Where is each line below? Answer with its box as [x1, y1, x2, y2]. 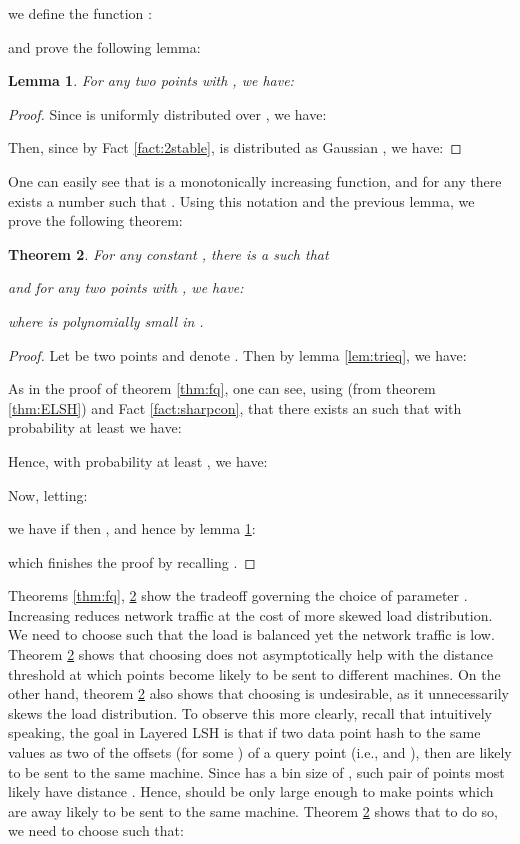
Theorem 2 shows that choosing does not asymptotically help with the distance [8, 644, 494, 665]
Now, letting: [8, 484, 88, 505]
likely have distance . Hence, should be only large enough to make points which [8, 781, 494, 802]
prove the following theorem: [8, 210, 183, 231]
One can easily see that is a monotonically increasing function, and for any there [8, 170, 502, 191]
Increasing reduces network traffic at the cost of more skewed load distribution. [8, 604, 493, 625]
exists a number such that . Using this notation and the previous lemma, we [8, 190, 475, 211]
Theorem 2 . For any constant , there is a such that [8, 243, 329, 264]
